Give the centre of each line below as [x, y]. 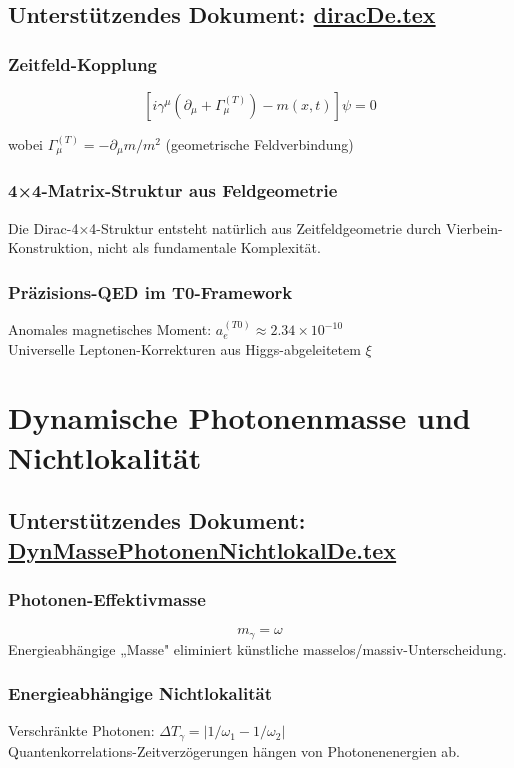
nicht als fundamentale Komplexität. [209, 247]
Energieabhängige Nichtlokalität [140, 693]
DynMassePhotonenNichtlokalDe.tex [202, 549]
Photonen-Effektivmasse [107, 598]
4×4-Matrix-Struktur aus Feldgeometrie [173, 190]
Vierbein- [474, 227]
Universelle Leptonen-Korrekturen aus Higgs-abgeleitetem [184, 348]
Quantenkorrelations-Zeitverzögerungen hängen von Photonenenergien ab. [234, 750]
